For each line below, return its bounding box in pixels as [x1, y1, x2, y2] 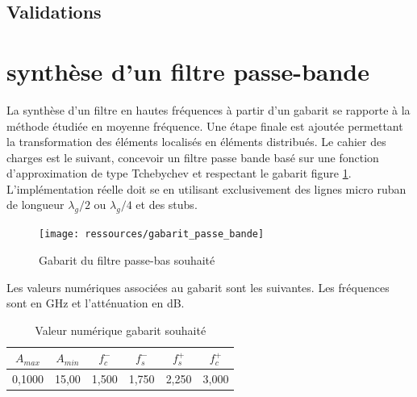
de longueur [6, 196, 65, 213]
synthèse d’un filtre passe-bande [6, 54, 370, 87]
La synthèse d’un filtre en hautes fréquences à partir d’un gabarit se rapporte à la [6, 101, 411, 118]
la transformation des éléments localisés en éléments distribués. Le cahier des [6, 133, 386, 150]
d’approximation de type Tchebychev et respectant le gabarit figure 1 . [6, 165, 352, 182]
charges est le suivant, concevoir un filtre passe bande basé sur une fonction [6, 148, 379, 165]
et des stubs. [136, 196, 198, 213]
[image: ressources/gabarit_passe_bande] [39, 228, 265, 240]
